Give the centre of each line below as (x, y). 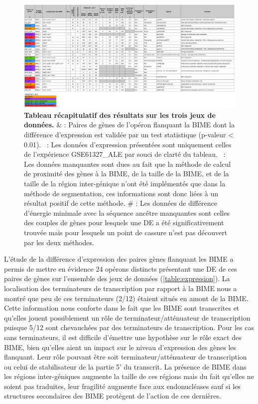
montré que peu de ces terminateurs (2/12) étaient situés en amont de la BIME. (126, 298)
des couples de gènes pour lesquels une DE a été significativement (124, 222)
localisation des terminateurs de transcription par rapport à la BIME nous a (121, 288)
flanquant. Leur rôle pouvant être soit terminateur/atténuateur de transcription (126, 357)
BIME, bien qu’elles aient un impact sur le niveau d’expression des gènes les (120, 347)
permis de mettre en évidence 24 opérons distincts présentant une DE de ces (121, 268)
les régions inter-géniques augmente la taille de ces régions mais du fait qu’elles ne (129, 376)
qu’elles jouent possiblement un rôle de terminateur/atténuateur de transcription (127, 317)
